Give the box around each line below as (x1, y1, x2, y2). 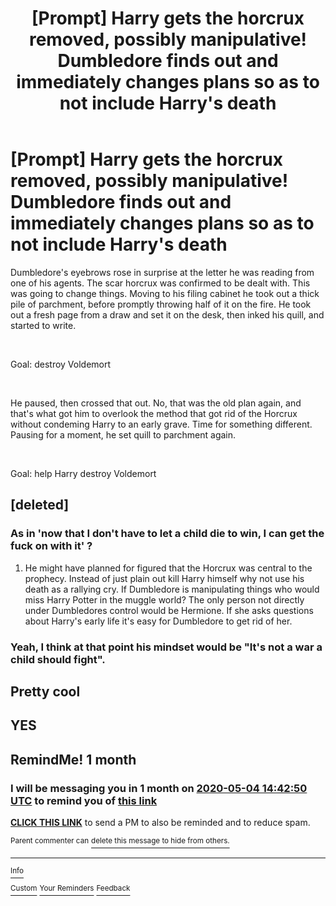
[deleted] (10, 497, 70, 514)
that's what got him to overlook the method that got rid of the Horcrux (10, 407, 298, 419)
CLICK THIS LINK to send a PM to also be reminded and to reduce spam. (10, 817, 311, 829)
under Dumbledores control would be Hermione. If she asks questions (24, 604, 314, 616)
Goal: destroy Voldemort (10, 358, 112, 370)
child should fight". (10, 652, 106, 666)
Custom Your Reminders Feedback (10, 883, 131, 894)
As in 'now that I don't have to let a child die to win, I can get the (10, 527, 325, 541)
